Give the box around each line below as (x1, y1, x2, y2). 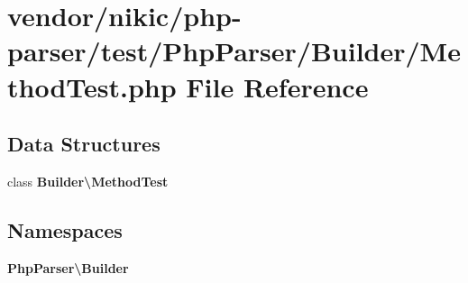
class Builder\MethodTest (7, 171, 169, 190)
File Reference (186, 68, 369, 105)
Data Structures (7, 130, 161, 158)
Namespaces (7, 215, 123, 243)
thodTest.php (7, 68, 177, 105)
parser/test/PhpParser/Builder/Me (7, 32, 461, 69)
